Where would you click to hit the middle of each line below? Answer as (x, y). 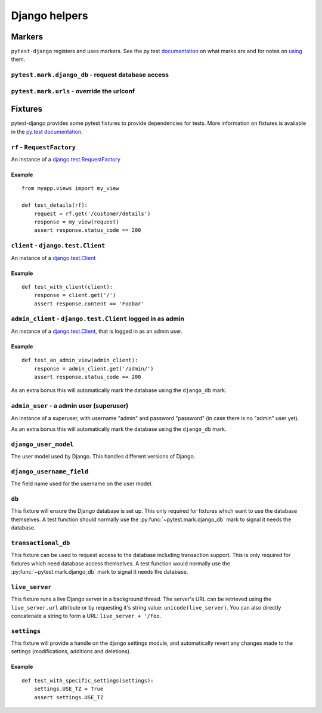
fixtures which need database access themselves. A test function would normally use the (121, 563)
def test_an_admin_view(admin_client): (80, 360)
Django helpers (50, 16)
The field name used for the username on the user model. (82, 484)
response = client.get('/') (75, 295)
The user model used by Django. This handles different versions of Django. (103, 457)
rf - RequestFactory (43, 147)
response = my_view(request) (76, 222)
